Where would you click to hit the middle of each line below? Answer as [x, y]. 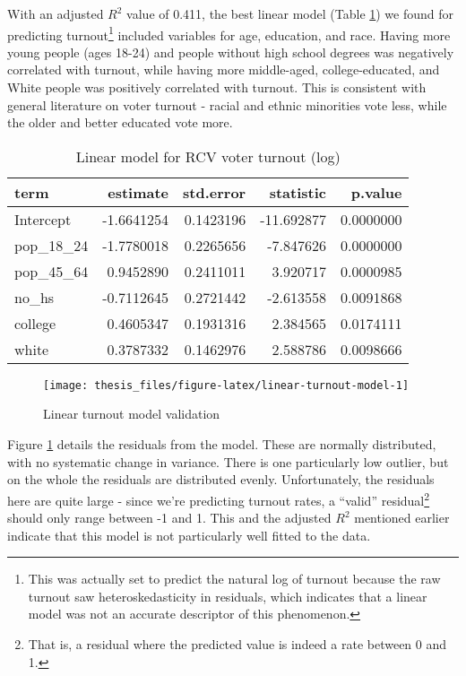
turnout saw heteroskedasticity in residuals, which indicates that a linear [228, 596]
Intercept [43, 219]
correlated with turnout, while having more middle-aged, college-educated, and [224, 69]
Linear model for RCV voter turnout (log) [208, 156]
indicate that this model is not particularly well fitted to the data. [189, 535]
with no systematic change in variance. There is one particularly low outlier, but [228, 461]
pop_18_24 [52, 245]
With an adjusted [56, 13]
